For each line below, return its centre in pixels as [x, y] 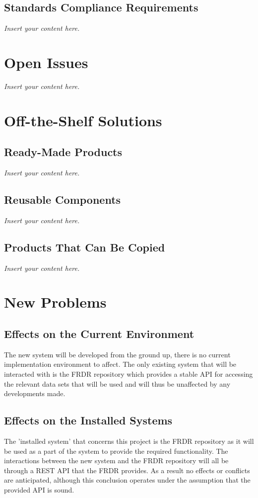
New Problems [55, 302]
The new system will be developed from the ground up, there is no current [117, 354]
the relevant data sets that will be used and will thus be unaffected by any [117, 383]
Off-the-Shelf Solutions [83, 120]
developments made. [35, 393]
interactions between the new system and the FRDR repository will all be [116, 460]
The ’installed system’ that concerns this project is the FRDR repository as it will [129, 441]
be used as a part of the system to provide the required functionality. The [116, 451]
